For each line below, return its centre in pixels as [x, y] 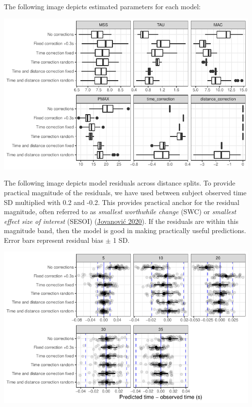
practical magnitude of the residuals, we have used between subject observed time [125, 192]
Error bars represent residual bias [54, 240]
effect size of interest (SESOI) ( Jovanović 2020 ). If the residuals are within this [121, 221]
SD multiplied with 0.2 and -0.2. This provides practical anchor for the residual [122, 202]
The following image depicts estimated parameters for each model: [102, 6]
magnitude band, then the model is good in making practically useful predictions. [125, 230]
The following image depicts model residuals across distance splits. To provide [120, 183]
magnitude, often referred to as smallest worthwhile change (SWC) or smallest [120, 212]
